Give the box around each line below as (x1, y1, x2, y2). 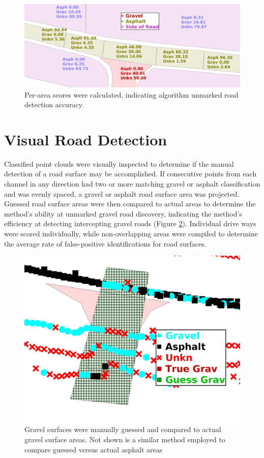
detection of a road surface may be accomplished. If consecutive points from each (4, 168, 257, 179)
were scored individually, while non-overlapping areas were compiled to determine (4, 228, 258, 239)
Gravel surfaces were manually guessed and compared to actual (24, 424, 221, 435)
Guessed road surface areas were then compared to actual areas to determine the (4, 198, 256, 209)
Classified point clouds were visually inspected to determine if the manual (4, 158, 234, 169)
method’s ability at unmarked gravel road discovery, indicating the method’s (4, 208, 242, 219)
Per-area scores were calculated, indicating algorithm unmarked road (24, 89, 239, 100)
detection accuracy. (24, 99, 84, 110)
